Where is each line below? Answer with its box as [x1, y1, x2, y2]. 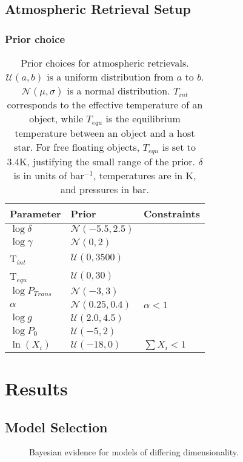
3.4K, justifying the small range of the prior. [7, 154, 196, 168]
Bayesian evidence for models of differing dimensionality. [29, 446, 239, 458]
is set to [162, 139, 196, 154]
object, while [29, 111, 84, 125]
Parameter [10, 206, 61, 220]
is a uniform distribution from [47, 70, 174, 84]
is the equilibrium [105, 111, 181, 125]
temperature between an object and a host [15, 125, 195, 140]
